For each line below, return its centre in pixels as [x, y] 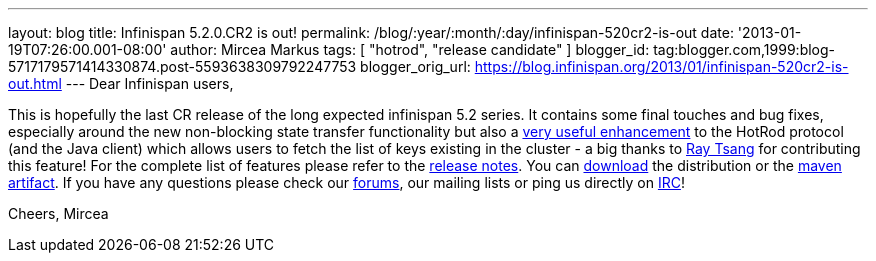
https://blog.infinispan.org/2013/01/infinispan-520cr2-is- [661, 66]
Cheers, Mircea [58, 213]
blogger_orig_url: [415, 66]
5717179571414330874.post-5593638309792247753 [182, 66]
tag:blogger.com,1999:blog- [744, 49]
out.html [35, 83]
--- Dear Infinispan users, [149, 83]
